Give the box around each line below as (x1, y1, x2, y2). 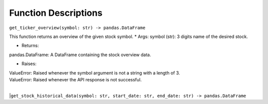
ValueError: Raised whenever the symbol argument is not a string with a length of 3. (9, 69, 181, 76)
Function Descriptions (9, 7, 103, 18)
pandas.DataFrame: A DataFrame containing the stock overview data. (9, 52, 151, 58)
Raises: (21, 61, 37, 67)
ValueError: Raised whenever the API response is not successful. (9, 76, 142, 82)
